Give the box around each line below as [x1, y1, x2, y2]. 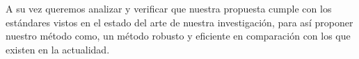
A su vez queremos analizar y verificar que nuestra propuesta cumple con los [6, 1, 332, 15]
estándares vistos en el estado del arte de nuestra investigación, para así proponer [6, 15, 353, 29]
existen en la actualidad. [6, 42, 110, 56]
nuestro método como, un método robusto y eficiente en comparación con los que [6, 28, 351, 43]
